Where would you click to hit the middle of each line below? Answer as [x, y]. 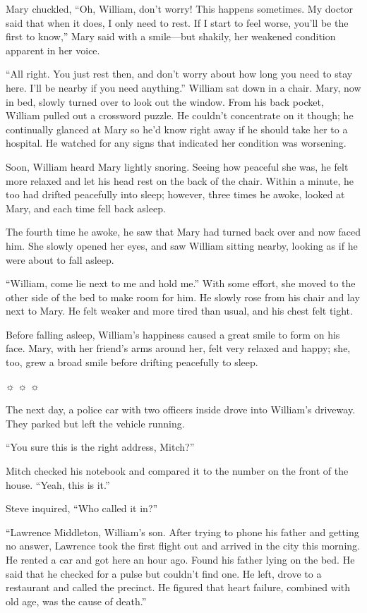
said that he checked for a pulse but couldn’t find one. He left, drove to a [164, 573]
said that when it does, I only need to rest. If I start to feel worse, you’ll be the [177, 22]
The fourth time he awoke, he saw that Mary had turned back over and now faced [183, 232]
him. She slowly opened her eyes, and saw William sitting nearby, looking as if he [182, 245]
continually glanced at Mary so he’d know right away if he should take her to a [177, 129]
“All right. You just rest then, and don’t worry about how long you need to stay [179, 74]
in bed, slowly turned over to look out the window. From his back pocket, [165, 101]
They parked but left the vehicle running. [95, 423]
